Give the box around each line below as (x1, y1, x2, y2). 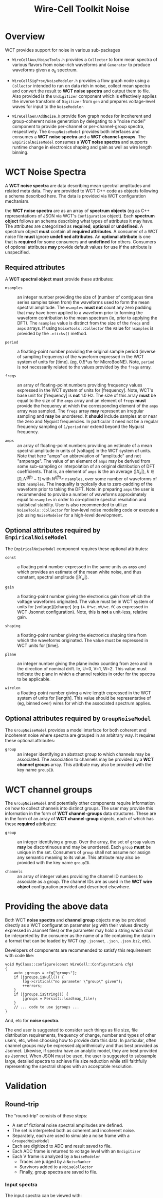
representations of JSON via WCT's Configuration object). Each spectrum (5, 213, 155, 218)
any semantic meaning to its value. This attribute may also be (17, 855, 140, 860)
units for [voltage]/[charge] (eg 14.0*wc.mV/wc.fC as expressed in (17, 603, 148, 609)
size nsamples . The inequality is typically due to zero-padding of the (17, 481, 153, 487)
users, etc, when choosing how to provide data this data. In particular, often (5, 1037, 157, 1044)
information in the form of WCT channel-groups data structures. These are (5, 811, 157, 816)
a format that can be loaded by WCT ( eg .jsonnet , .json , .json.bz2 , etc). (5, 938, 152, 944)
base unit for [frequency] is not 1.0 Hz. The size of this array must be (17, 392, 156, 399)
